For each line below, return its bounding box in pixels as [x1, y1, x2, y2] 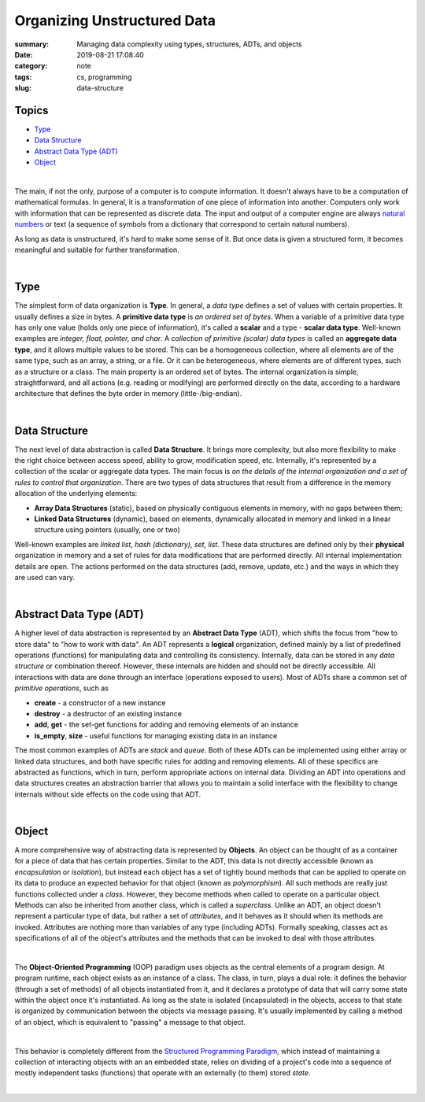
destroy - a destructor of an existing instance [34, 708, 183, 718]
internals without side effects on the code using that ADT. [14, 790, 201, 799]
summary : [14, 39, 50, 49]
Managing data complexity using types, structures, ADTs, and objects [76, 39, 302, 49]
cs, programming [76, 72, 132, 82]
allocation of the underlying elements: [14, 489, 138, 498]
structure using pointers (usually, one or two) [34, 525, 180, 534]
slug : [14, 83, 31, 93]
